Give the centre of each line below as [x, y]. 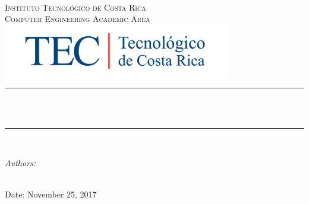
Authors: [21, 162]
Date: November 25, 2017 [51, 194]
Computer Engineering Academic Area [78, 19]
